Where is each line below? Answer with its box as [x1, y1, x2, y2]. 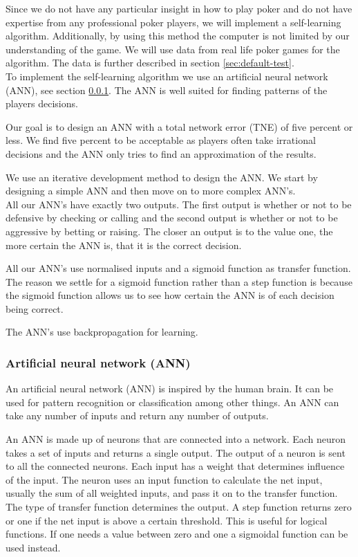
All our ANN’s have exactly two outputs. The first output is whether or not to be [6, 197, 352, 211]
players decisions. [6, 96, 78, 111]
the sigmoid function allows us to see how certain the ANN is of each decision [6, 288, 335, 302]
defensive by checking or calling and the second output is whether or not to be [6, 210, 338, 225]
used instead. [6, 540, 61, 554]
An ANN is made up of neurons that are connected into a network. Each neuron [6, 432, 346, 446]
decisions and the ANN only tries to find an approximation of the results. [6, 146, 317, 161]
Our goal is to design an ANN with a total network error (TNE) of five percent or [6, 119, 353, 134]
